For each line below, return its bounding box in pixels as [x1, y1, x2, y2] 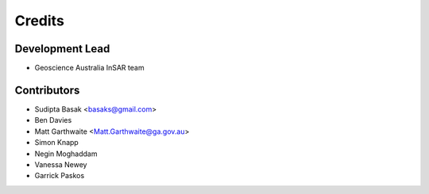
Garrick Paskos [34, 171, 85, 181]
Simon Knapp [34, 138, 79, 147]
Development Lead [14, 42, 110, 55]
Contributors [14, 83, 80, 97]
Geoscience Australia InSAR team [34, 63, 145, 73]
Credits [14, 12, 65, 29]
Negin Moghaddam [34, 149, 98, 158]
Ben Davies [34, 116, 72, 125]
